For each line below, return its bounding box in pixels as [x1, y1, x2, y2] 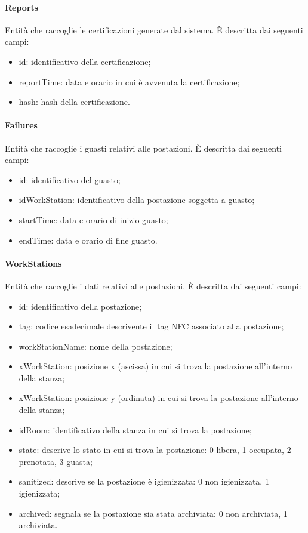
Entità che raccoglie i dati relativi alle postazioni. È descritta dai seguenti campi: [5, 279, 301, 292]
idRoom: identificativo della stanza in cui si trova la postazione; [19, 423, 252, 436]
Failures [5, 119, 38, 131]
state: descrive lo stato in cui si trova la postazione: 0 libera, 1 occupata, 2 [19, 443, 291, 456]
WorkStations [5, 257, 62, 269]
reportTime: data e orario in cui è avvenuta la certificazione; [19, 75, 240, 88]
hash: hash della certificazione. [19, 95, 130, 108]
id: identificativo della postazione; [19, 300, 142, 312]
